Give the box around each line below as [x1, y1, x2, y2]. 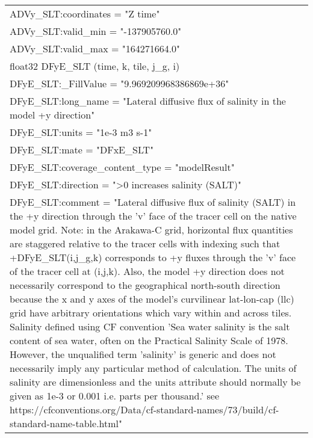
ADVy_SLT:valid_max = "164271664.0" [10, 42, 181, 55]
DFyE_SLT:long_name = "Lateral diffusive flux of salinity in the [10, 94, 286, 108]
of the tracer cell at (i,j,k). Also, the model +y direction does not [10, 264, 285, 278]
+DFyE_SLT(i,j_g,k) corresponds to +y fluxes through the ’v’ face [10, 250, 296, 264]
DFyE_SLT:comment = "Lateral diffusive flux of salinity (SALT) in [10, 195, 296, 209]
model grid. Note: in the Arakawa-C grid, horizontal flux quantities [10, 223, 293, 236]
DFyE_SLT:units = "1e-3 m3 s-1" [10, 125, 152, 139]
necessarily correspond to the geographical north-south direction [10, 278, 280, 292]
